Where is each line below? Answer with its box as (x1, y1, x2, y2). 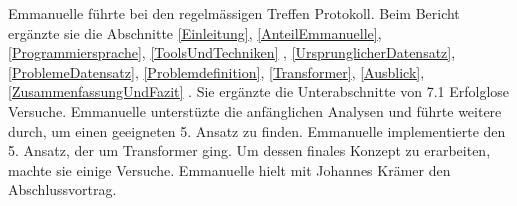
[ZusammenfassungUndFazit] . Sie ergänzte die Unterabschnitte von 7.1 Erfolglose (8, 81, 510, 102)
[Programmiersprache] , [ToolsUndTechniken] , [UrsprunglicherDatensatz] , (8, 42, 456, 63)
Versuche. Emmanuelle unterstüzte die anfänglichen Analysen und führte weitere (8, 100, 502, 121)
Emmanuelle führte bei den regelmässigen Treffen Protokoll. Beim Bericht (8, 3, 460, 23)
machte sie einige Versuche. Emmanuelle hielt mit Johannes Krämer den (8, 159, 451, 180)
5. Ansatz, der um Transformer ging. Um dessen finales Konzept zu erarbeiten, (8, 140, 491, 161)
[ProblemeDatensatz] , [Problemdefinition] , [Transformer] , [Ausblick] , (8, 61, 425, 82)
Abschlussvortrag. (8, 179, 117, 200)
